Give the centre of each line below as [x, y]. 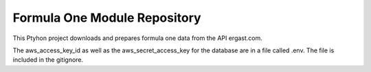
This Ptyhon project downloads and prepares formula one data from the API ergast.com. [137, 38]
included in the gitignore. [48, 60]
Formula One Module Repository [107, 18]
